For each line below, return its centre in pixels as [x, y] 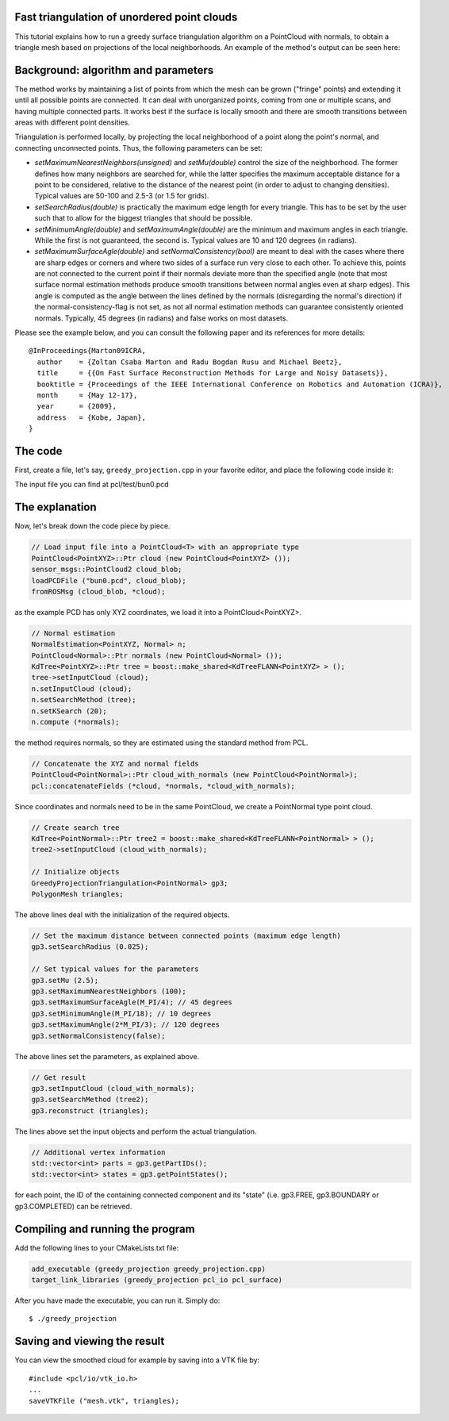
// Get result [59, 1077]
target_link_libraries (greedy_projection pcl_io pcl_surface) [157, 1280]
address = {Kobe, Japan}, [92, 417]
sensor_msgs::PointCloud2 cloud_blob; [107, 570]
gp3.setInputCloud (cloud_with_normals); [113, 1088]
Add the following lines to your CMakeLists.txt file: [97, 1248]
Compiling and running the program [105, 1229]
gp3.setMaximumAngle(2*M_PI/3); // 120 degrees [125, 1025]
